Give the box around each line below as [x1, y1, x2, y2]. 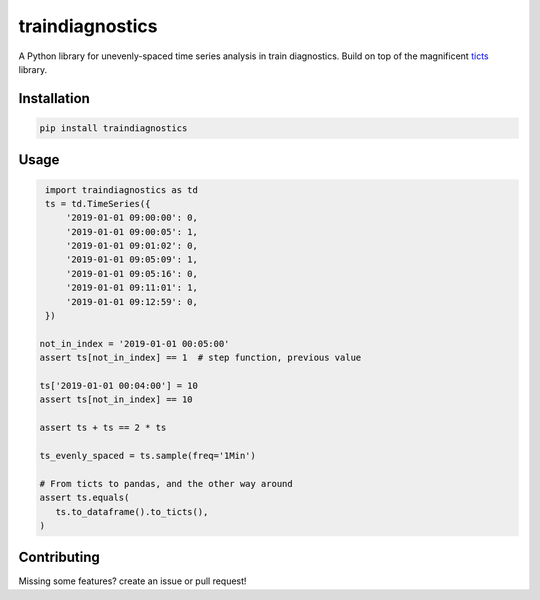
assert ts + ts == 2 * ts [39, 422, 167, 434]
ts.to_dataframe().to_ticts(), [55, 506, 209, 517]
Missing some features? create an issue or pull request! [18, 575, 247, 587]
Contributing [18, 549, 100, 566]
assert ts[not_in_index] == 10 [39, 394, 194, 405]
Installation [18, 90, 90, 107]
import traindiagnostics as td [45, 184, 199, 195]
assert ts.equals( [39, 492, 130, 504]
